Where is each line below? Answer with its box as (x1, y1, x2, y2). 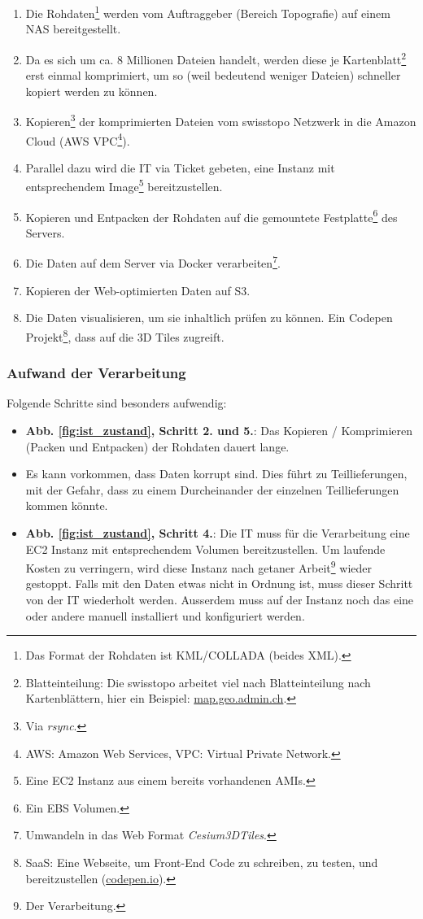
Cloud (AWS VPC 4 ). (25, 129, 130, 149)
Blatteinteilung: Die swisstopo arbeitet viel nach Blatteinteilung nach (25, 673, 371, 690)
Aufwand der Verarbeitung (7, 363, 186, 383)
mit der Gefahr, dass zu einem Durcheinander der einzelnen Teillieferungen (25, 481, 399, 498)
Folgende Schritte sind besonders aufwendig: (7, 394, 227, 412)
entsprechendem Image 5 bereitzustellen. (25, 176, 223, 195)
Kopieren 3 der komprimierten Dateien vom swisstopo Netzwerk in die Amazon (25, 111, 416, 129)
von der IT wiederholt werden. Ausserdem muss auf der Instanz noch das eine (25, 590, 414, 608)
